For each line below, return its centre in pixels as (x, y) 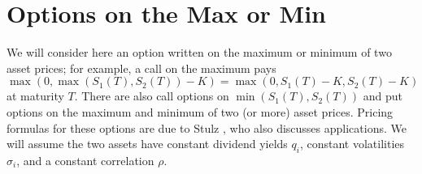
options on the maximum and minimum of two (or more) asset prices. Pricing (200, 111)
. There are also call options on (152, 96)
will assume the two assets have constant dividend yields (147, 144)
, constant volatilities (352, 144)
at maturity (35, 96)
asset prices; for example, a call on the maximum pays (141, 68)
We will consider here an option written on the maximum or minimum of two (199, 52)
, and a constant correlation (85, 160)
